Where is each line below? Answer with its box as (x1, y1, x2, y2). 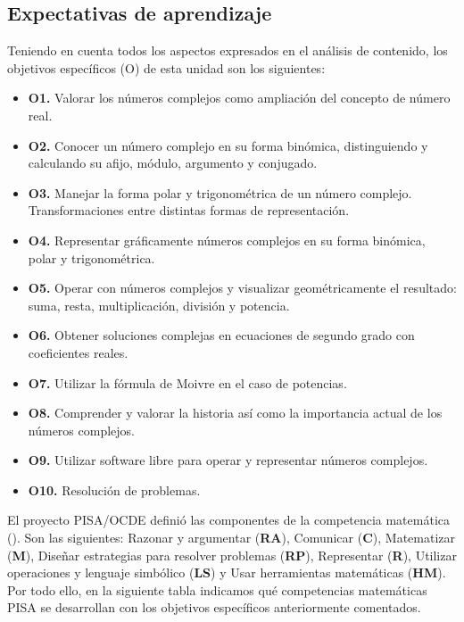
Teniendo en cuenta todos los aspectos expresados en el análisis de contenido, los (7, 41, 448, 60)
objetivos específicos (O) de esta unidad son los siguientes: (7, 58, 326, 77)
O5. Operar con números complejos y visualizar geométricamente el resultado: (28, 278, 457, 297)
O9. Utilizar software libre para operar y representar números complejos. (28, 451, 428, 469)
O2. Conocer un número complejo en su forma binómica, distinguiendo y (28, 136, 428, 154)
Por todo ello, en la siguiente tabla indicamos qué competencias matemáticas (7, 580, 427, 599)
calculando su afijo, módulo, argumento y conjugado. (28, 153, 318, 172)
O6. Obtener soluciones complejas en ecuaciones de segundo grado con (28, 326, 415, 344)
